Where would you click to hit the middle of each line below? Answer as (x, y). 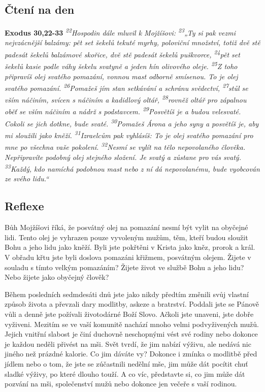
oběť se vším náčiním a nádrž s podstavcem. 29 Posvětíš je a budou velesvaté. (123, 111)
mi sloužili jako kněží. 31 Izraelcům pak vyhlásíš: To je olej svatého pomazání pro (129, 134)
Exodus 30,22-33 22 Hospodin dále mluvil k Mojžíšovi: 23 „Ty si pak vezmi (120, 32)
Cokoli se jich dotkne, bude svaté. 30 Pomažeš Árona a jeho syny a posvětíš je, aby (132, 122)
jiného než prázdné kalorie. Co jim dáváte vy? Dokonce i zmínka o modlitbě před (131, 354)
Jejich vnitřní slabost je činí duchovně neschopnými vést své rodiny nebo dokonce (131, 334)
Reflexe (24, 206)
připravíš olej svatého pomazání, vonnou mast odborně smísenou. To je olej (121, 76)
